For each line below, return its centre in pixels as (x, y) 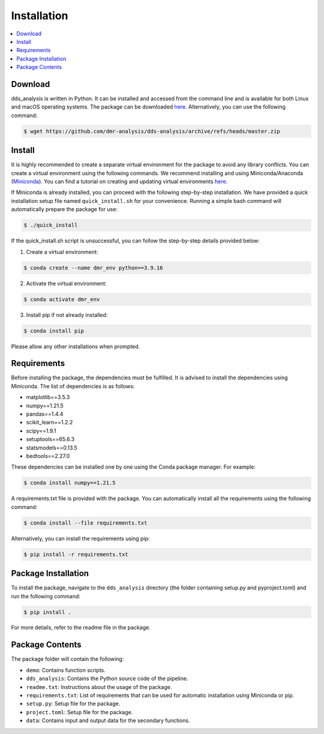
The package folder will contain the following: (67, 659)
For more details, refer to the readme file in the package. (81, 628)
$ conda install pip (54, 331)
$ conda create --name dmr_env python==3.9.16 (93, 268)
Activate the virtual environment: (67, 283)
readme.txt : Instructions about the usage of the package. (99, 687)
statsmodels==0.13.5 (52, 448)
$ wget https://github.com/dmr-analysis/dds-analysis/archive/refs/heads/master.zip (152, 131)
